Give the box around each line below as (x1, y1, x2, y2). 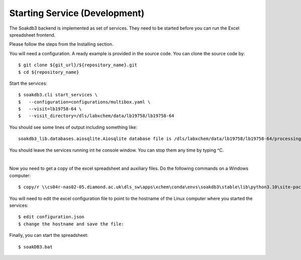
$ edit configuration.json (18, 214, 85, 220)
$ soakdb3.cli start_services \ (18, 92, 98, 98)
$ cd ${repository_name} (18, 69, 79, 75)
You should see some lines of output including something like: (9, 124, 137, 130)
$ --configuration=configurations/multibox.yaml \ (18, 99, 150, 105)
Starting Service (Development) (9, 8, 145, 19)
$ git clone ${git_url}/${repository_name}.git (18, 62, 137, 68)
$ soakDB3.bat (18, 244, 53, 249)
